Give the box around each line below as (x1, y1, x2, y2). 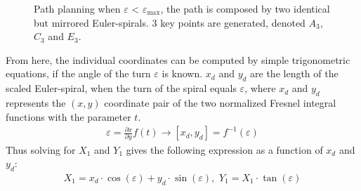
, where (244, 81, 276, 95)
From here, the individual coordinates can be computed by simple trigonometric (6, 52, 350, 67)
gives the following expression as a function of (126, 142, 323, 157)
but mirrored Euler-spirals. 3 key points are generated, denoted (34, 15, 306, 29)
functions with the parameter (6, 109, 131, 124)
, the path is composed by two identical (160, 1, 330, 15)
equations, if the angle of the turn (6, 66, 151, 81)
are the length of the (250, 66, 339, 81)
